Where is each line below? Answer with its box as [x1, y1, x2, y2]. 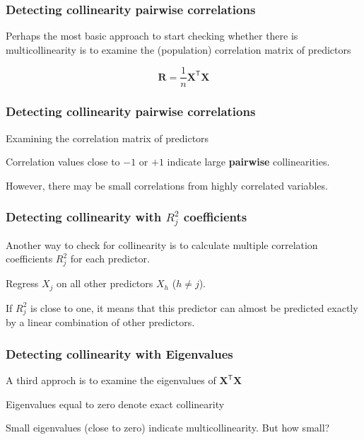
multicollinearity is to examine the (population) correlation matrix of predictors [6, 42, 351, 57]
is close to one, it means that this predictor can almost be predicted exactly [30, 300, 358, 315]
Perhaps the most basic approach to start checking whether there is [6, 28, 298, 43]
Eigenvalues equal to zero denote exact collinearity [6, 396, 225, 411]
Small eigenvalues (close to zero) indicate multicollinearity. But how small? [6, 420, 330, 435]
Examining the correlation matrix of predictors [6, 130, 209, 145]
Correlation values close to [6, 154, 120, 169]
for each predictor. [70, 251, 150, 266]
